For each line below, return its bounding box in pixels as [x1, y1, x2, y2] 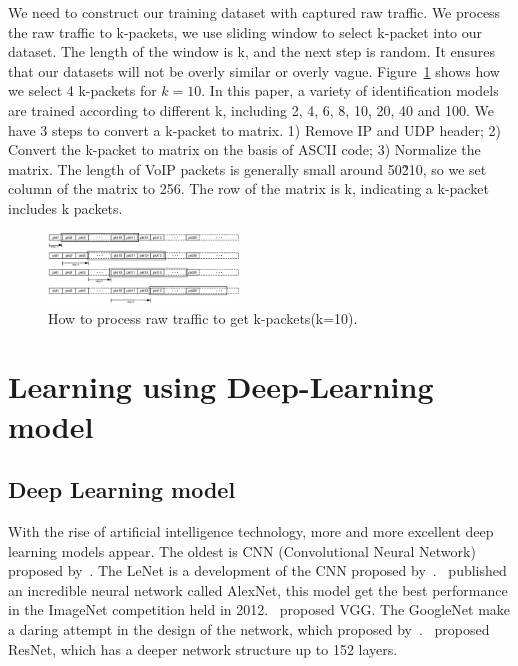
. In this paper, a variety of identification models [201, 80, 499, 101]
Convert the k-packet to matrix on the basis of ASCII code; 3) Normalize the [8, 139, 481, 160]
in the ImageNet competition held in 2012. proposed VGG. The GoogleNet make [8, 599, 511, 620]
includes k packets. [8, 197, 123, 218]
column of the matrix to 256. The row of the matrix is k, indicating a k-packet [8, 178, 489, 199]
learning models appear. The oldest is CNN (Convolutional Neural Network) [8, 540, 476, 561]
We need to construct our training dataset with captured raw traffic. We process [8, 2, 501, 22]
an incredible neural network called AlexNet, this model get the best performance [8, 579, 508, 600]
